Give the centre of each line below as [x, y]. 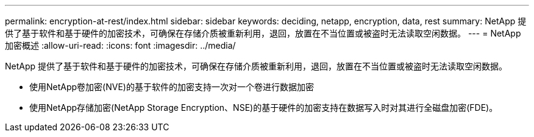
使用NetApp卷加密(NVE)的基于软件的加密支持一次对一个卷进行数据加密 [172, 87]
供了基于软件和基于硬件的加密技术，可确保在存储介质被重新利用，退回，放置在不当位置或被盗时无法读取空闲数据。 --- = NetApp [263, 33]
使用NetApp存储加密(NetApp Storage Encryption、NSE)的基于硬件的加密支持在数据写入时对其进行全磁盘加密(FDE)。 [264, 107]
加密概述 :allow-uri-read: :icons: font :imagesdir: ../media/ [120, 45]
